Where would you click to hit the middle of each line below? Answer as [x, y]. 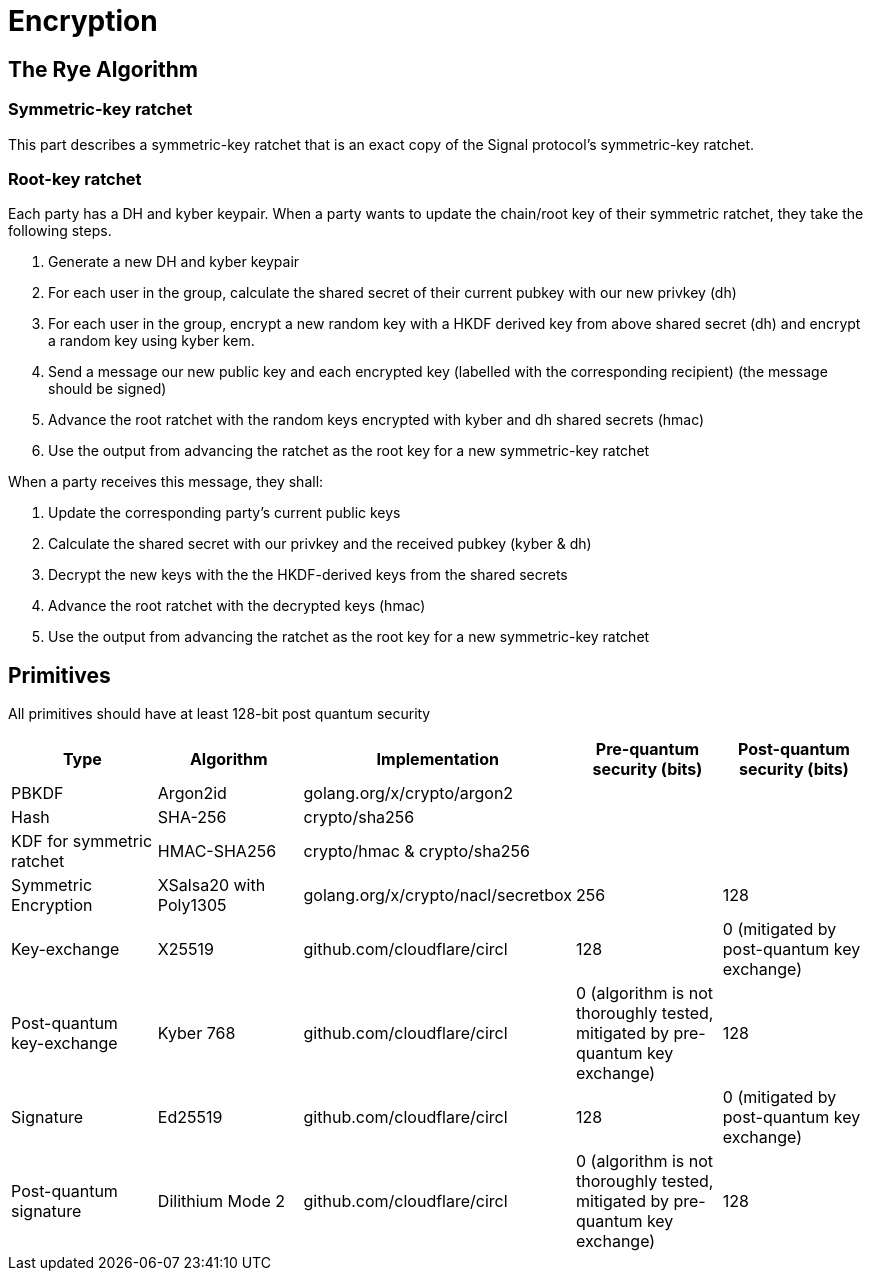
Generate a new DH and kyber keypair [174, 262]
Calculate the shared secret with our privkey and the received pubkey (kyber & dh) [320, 544]
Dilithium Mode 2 [221, 1201]
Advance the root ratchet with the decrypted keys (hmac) [237, 606]
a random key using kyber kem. [151, 341]
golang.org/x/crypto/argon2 [408, 793]
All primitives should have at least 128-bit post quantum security [219, 714]
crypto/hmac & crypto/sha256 [416, 851]
